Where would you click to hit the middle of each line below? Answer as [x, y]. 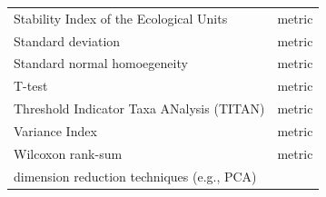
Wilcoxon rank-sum [68, 153]
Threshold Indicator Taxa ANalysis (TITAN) [139, 108]
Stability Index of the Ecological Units [121, 18]
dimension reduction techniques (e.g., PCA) [135, 176]
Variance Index [55, 130]
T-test [31, 86]
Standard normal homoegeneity [101, 63]
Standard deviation [67, 40]
